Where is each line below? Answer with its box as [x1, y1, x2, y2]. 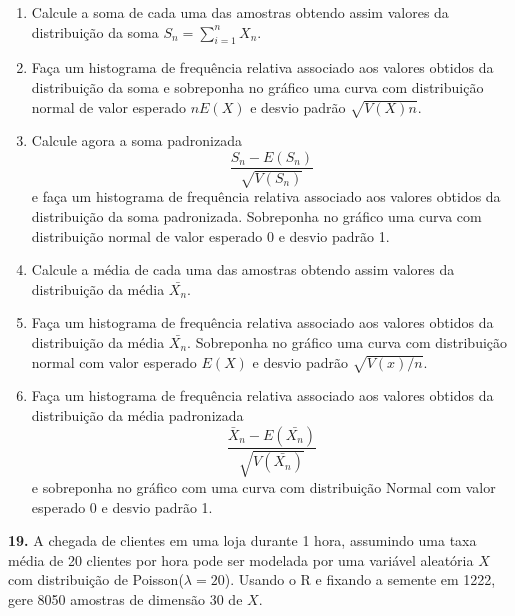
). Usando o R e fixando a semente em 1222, [224, 569, 496, 590]
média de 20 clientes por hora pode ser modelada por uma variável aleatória [8, 549, 474, 570]
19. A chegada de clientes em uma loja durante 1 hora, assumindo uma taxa [8, 530, 477, 551]
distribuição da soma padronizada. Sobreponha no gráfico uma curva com [31, 205, 482, 226]
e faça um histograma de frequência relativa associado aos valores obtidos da [31, 186, 501, 207]
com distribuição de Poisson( [8, 569, 184, 590]
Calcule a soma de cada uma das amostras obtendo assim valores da [31, 2, 449, 22]
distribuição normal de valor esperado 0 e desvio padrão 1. [31, 225, 390, 246]
